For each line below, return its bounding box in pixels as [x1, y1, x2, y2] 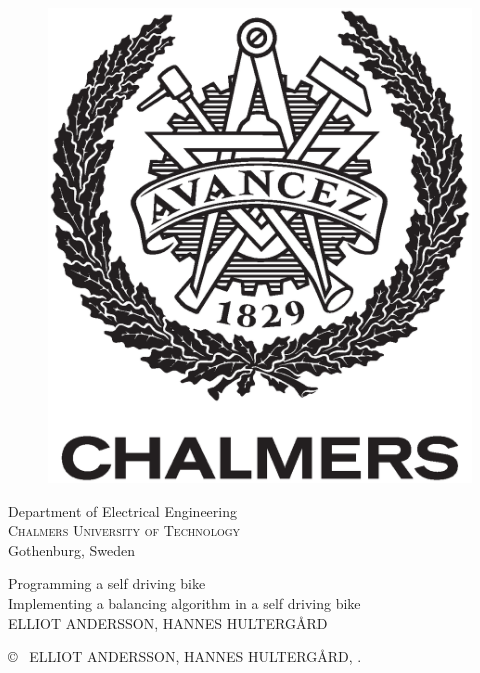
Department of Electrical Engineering [8, 500, 237, 521]
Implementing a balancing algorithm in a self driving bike [8, 592, 361, 613]
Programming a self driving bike [8, 573, 206, 594]
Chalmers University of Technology [8, 520, 241, 541]
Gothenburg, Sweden [8, 539, 135, 560]
